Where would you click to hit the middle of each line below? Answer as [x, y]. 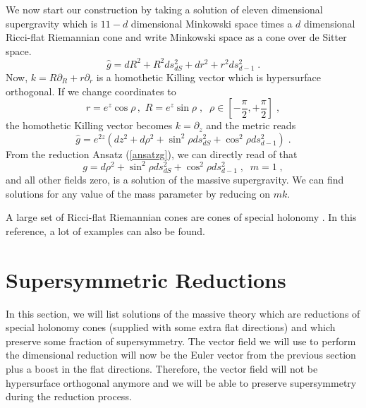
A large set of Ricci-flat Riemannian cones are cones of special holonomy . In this [181, 217]
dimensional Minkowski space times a [212, 23]
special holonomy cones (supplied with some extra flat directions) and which [171, 327]
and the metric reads [251, 125]
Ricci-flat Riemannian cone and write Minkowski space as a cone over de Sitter [176, 37]
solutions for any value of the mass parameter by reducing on [138, 193]
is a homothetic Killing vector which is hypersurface [208, 77]
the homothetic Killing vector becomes [89, 125]
